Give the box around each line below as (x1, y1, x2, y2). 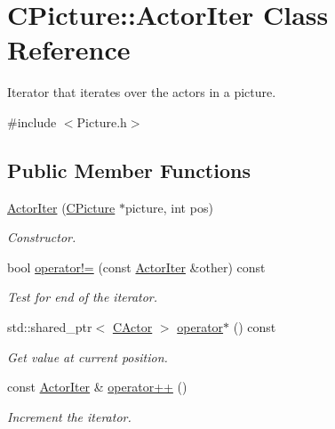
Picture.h (76, 112, 127, 131)
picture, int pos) (124, 198, 213, 216)
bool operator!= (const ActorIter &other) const (7, 257, 266, 276)
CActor (112, 318, 153, 336)
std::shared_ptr (7, 318, 92, 336)
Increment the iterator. (7, 407, 132, 425)
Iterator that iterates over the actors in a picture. (7, 83, 276, 101)
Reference (7, 31, 131, 68)
